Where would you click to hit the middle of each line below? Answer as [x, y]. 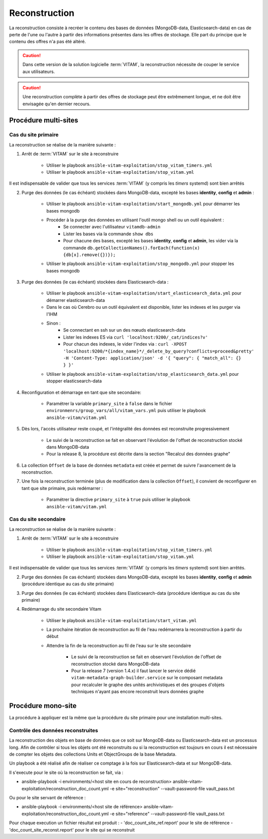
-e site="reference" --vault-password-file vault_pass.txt [167, 814]
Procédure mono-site [43, 706]
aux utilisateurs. [39, 71]
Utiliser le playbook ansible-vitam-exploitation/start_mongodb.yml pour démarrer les [143, 204]
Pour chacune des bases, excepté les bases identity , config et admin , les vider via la [151, 241]
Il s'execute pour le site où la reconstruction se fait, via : [66, 772]
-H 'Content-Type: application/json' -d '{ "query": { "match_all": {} [152, 358]
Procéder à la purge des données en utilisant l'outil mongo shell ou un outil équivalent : [135, 220]
